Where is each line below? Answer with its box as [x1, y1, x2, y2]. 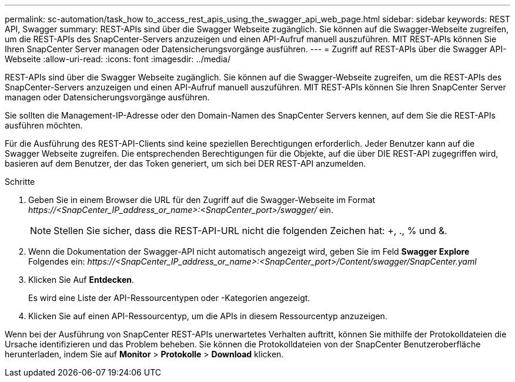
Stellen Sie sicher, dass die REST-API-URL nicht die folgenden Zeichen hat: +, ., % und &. [53, 225, 447, 236]
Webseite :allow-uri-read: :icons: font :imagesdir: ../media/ [5, 54, 230, 64]
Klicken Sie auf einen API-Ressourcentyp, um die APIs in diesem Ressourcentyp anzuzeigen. [28, 311, 387, 321]
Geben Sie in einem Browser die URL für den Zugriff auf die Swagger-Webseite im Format [28, 195, 376, 205]
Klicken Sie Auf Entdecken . [28, 275, 134, 285]
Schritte [5, 177, 35, 187]
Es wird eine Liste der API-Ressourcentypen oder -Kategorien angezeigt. [28, 293, 310, 303]
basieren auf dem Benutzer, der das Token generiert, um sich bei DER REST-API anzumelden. [5, 158, 366, 168]
